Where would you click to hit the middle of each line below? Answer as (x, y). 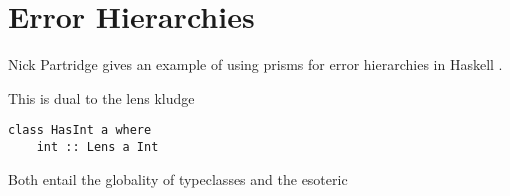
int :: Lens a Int (97, 146)
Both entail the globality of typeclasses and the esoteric (178, 178)
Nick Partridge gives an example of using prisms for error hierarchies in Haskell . (255, 64)
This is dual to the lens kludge (101, 97)
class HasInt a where (80, 130)
